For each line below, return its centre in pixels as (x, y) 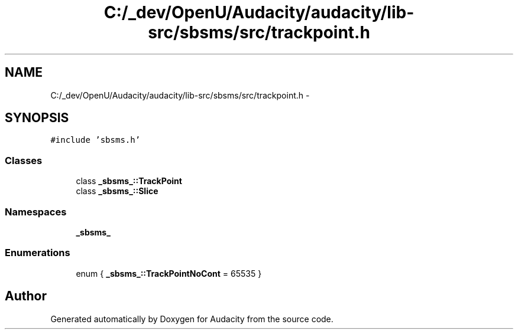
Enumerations (38, 253)
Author (26, 296)
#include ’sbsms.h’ (95, 140)
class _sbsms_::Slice (117, 191)
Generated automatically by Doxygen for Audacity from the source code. (192, 319)
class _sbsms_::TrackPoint (129, 181)
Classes (24, 160)
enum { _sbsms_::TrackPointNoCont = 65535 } (169, 273)
